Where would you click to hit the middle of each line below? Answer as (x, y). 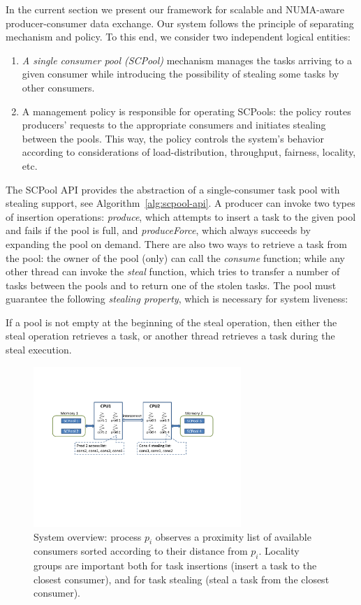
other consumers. (58, 87)
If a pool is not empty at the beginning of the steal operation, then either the (171, 322)
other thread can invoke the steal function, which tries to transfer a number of (173, 271)
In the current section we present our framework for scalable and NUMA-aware (175, 9)
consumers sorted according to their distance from (141, 551)
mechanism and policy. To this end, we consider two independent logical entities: (178, 37)
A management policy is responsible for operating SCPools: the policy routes (186, 111)
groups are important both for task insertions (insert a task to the (175, 566)
